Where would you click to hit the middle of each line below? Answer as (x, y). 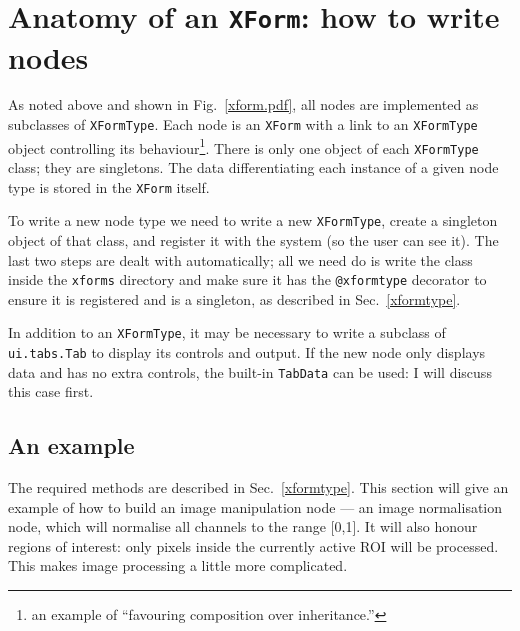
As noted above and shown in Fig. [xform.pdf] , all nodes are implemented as (243, 104)
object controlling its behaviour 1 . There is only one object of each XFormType (243, 146)
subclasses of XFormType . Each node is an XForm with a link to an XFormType (243, 124)
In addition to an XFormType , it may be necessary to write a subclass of (227, 332)
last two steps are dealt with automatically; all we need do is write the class (240, 259)
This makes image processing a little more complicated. (178, 565)
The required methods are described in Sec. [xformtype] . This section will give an (258, 487)
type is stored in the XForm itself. (109, 186)
